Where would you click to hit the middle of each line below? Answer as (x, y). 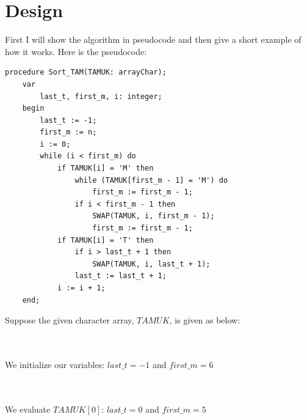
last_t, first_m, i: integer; (101, 96)
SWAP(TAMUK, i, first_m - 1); (153, 216)
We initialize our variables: (55, 364)
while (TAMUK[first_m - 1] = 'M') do (151, 180)
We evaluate (28, 409)
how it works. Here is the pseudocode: (76, 51)
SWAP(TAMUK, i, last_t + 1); (151, 264)
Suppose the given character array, (70, 320)
